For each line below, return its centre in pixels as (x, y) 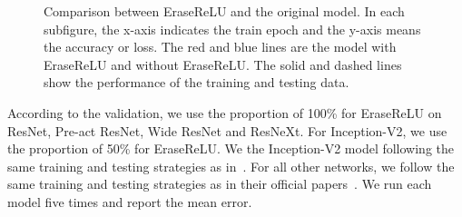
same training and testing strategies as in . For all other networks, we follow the (231, 166)
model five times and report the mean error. (130, 201)
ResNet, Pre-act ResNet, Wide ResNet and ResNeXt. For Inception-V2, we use (227, 130)
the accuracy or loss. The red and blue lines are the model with (220, 47)
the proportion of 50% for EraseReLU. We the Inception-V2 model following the (231, 148)
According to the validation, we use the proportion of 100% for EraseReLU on (225, 112)
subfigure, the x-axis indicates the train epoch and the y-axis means (232, 29)
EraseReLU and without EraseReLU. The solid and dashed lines (223, 64)
